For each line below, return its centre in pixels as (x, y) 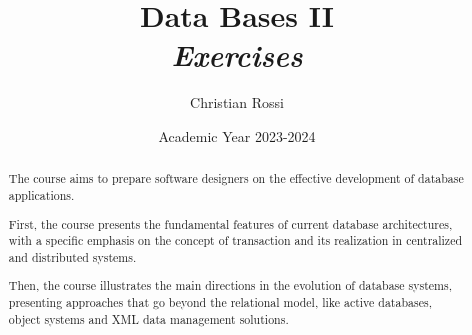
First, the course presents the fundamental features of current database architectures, (230, 223)
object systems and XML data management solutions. (148, 318)
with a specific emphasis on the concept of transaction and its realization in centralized (235, 240)
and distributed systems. (72, 256)
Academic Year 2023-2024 (237, 135)
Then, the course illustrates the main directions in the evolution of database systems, (230, 285)
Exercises (237, 55)
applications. (41, 194)
